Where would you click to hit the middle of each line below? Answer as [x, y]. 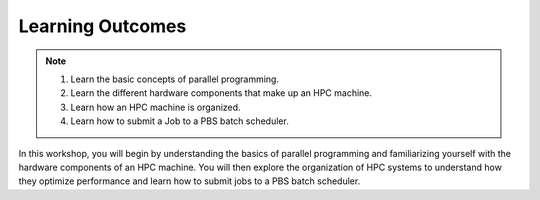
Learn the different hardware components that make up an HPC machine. [221, 93]
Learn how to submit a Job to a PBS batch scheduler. [179, 121]
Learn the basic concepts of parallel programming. [175, 79]
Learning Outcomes [102, 26]
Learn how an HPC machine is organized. [155, 107]
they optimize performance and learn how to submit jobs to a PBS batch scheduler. [189, 181]
